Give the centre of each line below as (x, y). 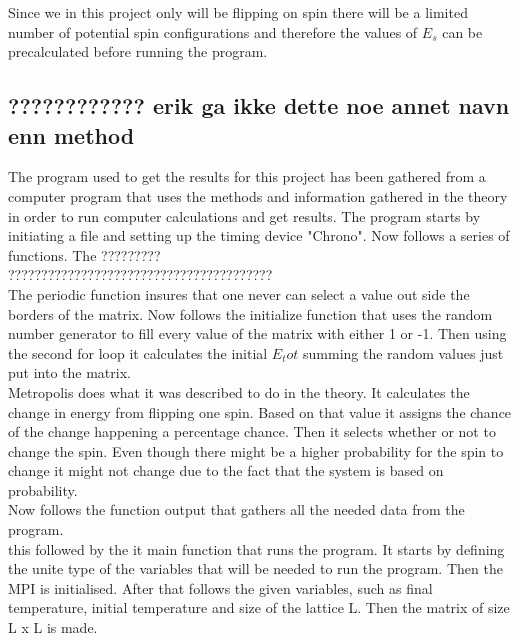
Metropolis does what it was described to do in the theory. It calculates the (239, 391)
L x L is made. (53, 627)
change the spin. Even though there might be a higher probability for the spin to (256, 450)
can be (462, 31)
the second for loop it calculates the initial (138, 352)
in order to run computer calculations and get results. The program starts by (244, 215)
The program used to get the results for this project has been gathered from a (247, 176)
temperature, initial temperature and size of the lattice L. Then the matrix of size (259, 607)
